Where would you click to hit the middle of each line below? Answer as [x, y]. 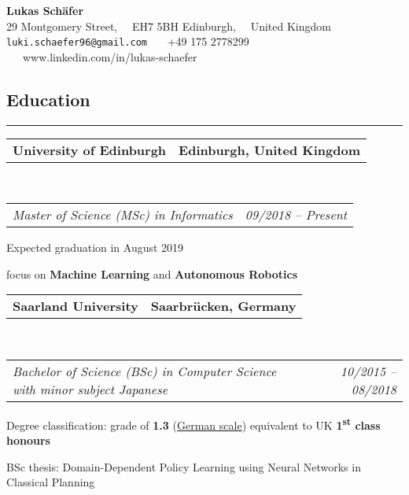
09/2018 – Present [296, 215]
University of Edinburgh [90, 150]
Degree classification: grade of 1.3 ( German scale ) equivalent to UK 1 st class [193, 424]
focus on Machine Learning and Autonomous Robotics [152, 273]
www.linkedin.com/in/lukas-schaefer [110, 56]
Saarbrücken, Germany [223, 306]
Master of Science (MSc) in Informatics [123, 215]
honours [28, 440]
